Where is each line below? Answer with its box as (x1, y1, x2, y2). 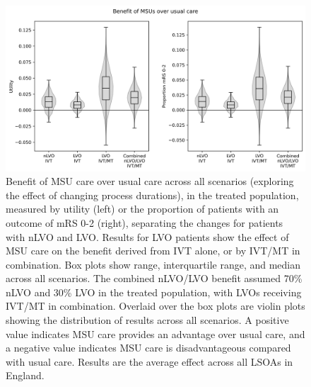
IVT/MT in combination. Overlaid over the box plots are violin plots (6, 298, 305, 313)
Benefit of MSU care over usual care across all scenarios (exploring (6, 174, 294, 189)
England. (6, 368, 45, 383)
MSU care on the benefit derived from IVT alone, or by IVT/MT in (6, 243, 300, 258)
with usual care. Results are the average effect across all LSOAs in (6, 354, 293, 369)
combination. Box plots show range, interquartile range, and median (6, 257, 301, 271)
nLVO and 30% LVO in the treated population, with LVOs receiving (6, 284, 302, 299)
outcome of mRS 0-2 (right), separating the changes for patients (6, 215, 283, 230)
